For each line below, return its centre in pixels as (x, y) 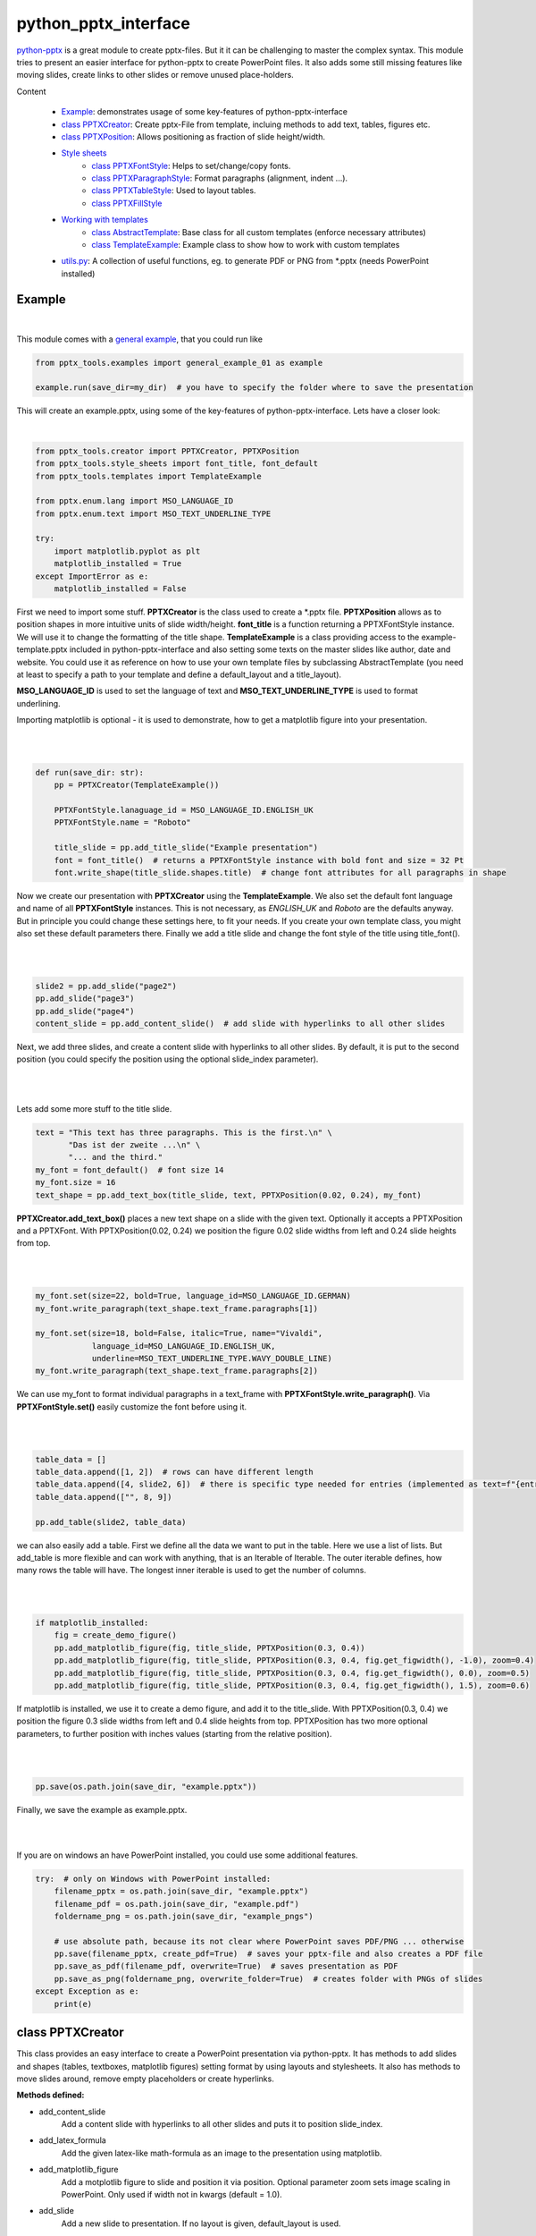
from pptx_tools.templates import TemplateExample (149, 476)
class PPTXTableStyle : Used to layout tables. (174, 191)
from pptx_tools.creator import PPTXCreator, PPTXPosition (167, 451)
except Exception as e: (88, 1991)
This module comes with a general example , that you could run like (140, 339)
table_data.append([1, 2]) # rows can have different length (174, 1472)
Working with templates (105, 220)
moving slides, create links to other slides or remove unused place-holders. (155, 75)
